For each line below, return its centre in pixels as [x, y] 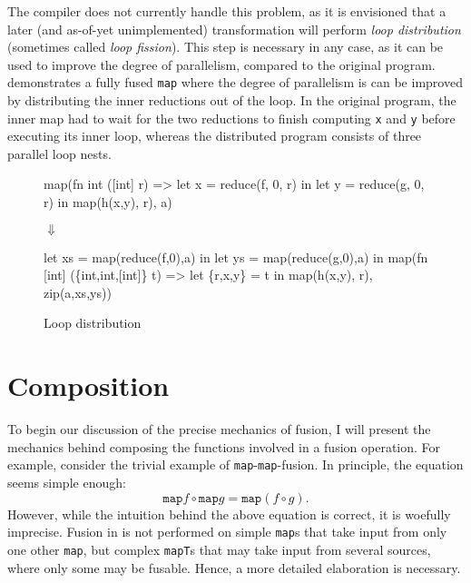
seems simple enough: [67, 482]
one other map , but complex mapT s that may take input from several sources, [219, 549]
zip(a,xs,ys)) [78, 292]
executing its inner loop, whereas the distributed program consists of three [215, 136]
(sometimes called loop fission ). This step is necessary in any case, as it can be [226, 47]
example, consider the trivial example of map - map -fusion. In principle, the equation [235, 464]
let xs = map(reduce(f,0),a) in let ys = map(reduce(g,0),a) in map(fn [236, 257]
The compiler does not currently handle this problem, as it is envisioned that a [227, 11]
